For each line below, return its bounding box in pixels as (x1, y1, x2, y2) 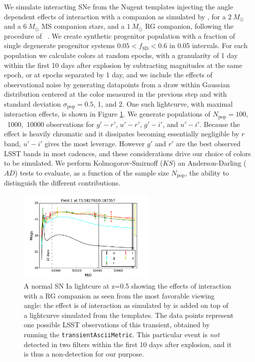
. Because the (199, 119, 240, 129)
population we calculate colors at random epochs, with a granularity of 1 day (4, 50, 238, 60)
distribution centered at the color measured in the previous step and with (4, 89, 227, 99)
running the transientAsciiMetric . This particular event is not (24, 329, 220, 340)
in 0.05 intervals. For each (169, 40, 248, 51)
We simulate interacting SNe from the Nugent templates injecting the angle (4, 1, 233, 11)
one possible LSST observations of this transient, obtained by (24, 319, 210, 330)
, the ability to (185, 167, 229, 178)
